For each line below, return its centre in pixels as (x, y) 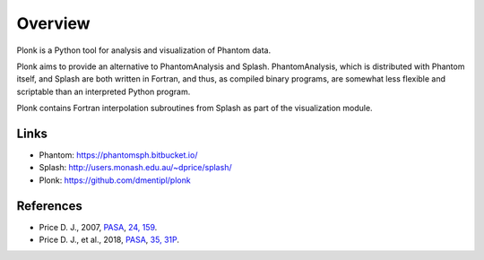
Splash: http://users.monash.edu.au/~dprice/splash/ (135, 168)
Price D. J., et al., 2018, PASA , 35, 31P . (109, 240)
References (49, 206)
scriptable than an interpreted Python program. (104, 91)
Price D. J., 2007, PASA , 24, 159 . (98, 227)
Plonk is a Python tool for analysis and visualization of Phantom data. (144, 50)
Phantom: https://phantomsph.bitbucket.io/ (118, 155)
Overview (53, 23)
